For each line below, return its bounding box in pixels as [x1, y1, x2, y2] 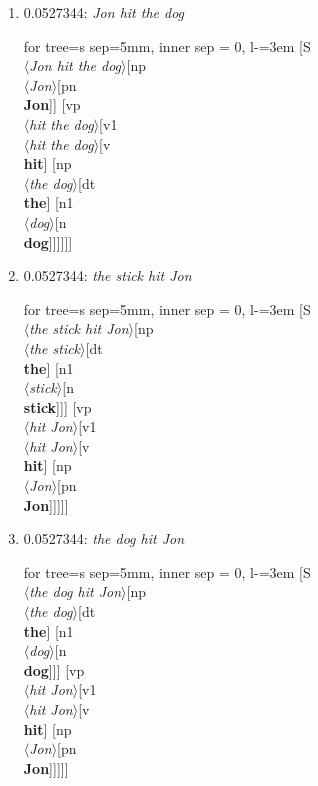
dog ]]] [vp [23, 659, 85, 680]
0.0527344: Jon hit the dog [23, 2, 185, 22]
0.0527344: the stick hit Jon [23, 265, 192, 286]
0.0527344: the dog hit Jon [23, 528, 185, 549]
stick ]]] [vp [23, 396, 92, 417]
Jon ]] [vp [23, 94, 81, 115]
